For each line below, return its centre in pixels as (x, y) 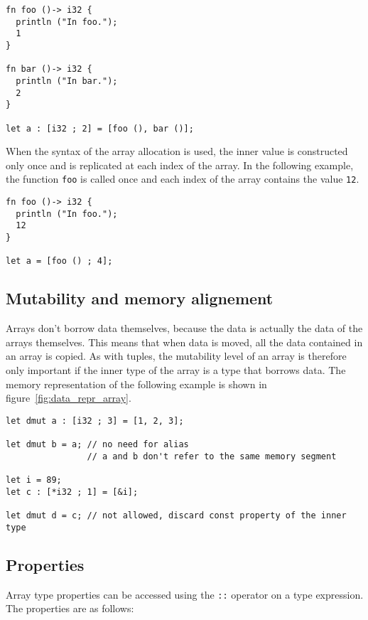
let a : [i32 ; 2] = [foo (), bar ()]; (100, 128)
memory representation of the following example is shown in (136, 384)
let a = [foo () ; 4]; (59, 261)
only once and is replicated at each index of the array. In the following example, (180, 165)
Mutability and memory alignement (140, 298)
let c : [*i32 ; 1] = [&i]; (72, 492)
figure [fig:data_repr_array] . (69, 398)
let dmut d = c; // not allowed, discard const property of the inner (176, 516)
